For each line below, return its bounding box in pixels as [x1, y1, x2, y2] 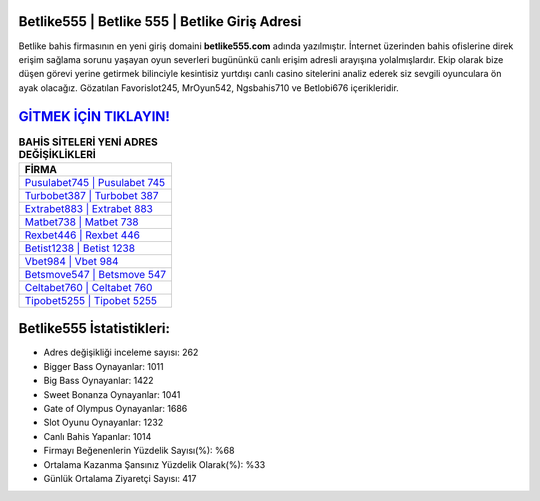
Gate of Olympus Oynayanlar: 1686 [43, 403, 188, 415]
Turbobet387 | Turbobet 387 [24, 188, 159, 202]
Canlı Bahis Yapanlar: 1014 [43, 430, 152, 442]
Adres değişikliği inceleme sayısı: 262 [43, 346, 199, 359]
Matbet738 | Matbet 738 [24, 215, 139, 229]
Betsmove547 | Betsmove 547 [24, 267, 167, 281]
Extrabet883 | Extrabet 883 [24, 201, 154, 215]
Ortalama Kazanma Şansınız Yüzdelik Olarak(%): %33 [43, 458, 266, 470]
